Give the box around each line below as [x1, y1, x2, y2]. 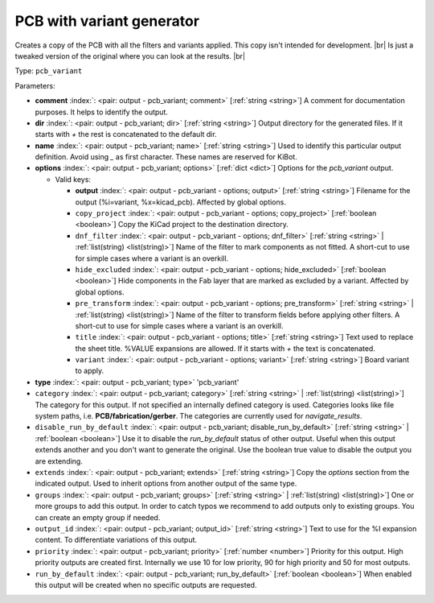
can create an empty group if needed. [35, 512, 161, 522]
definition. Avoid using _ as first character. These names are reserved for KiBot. [35, 152, 297, 162]
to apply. [75, 366, 104, 376]
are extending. [35, 456, 84, 466]
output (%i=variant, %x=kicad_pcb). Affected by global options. [75, 197, 287, 207]
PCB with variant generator [14, 12, 200, 30]
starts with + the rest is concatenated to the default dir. [35, 130, 217, 139]
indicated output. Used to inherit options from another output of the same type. [35, 479, 297, 489]
